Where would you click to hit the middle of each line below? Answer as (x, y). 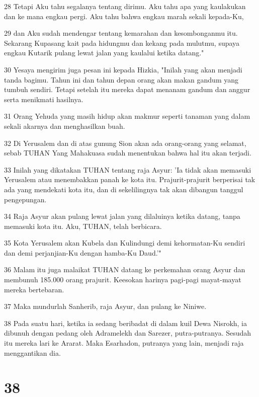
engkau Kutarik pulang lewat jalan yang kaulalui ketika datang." (104, 53)
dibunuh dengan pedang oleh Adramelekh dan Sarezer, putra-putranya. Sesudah (128, 333)
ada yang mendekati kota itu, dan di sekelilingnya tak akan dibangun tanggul (124, 189)
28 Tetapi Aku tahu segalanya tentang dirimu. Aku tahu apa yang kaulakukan (125, 6)
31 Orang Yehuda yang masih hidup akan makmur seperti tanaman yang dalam (127, 116)
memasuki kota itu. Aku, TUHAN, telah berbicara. (83, 226)
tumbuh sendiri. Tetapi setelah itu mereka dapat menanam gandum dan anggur (127, 89)
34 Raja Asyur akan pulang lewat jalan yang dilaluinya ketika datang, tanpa (122, 216)
